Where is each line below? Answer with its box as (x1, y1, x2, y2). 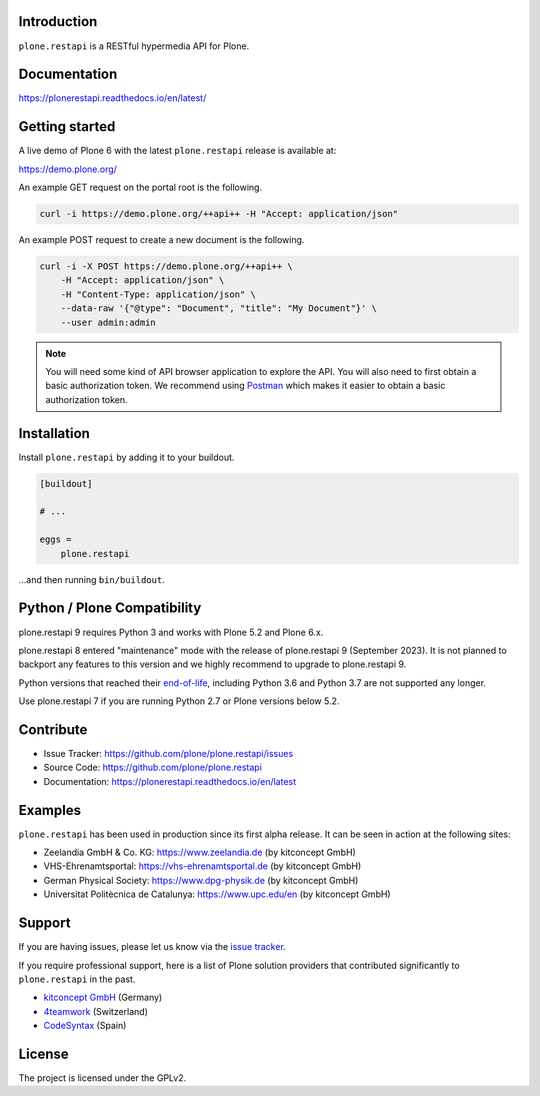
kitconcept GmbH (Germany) (43, 991, 163, 1004)
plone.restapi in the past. (18, 973, 136, 985)
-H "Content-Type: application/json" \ (60, 288, 257, 300)
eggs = (39, 534, 72, 545)
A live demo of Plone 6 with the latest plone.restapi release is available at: (18, 145, 337, 157)
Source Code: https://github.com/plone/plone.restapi (43, 761, 262, 774)
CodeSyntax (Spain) (43, 1020, 127, 1032)
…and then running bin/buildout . (18, 573, 165, 585)
